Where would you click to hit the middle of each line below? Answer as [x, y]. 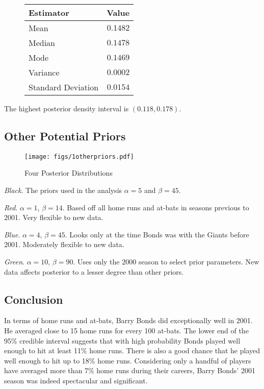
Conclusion [34, 299]
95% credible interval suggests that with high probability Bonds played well [122, 340]
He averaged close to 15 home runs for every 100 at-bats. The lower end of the [126, 330]
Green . [14, 262]
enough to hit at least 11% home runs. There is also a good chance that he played [132, 350]
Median [42, 43]
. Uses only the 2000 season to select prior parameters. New [166, 262]
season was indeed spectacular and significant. [76, 380]
